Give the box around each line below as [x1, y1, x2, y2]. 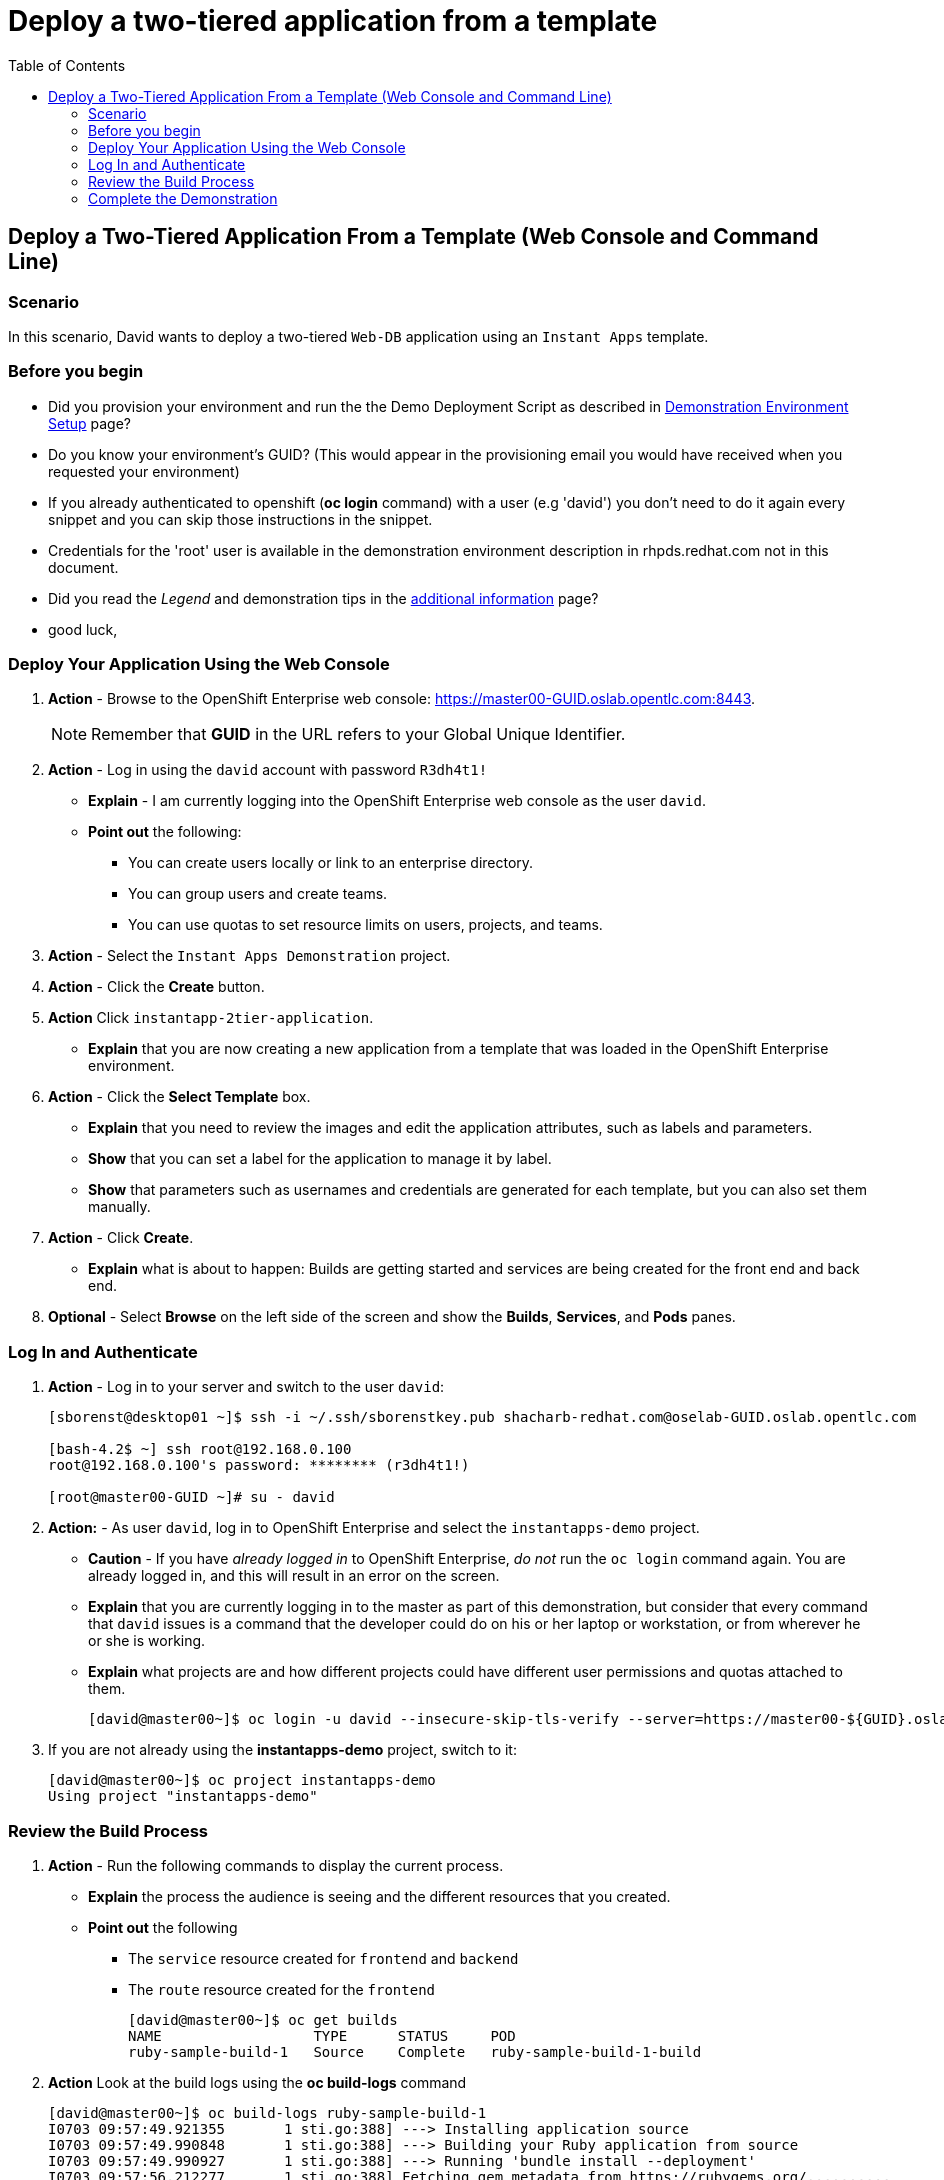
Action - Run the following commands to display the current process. [48, 1856, 504, 1874]
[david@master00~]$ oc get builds [128, 2011, 398, 2028]
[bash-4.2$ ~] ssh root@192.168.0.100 [48, 1441, 352, 1458]
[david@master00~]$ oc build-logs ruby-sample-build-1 [48, 2104, 487, 2121]
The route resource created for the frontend [128, 1980, 435, 1998]
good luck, [48, 620, 118, 638]
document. [48, 558, 119, 576]
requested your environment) [48, 462, 240, 480]
